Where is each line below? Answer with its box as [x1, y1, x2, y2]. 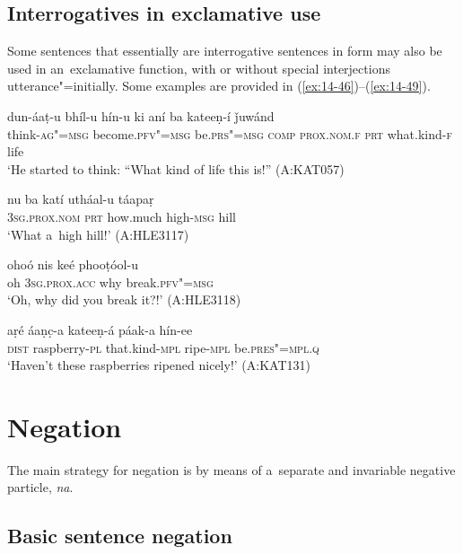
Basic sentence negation [7, 522, 232, 550]
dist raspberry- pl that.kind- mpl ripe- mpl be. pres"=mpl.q [7, 338, 319, 356]
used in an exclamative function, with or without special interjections [7, 58, 390, 77]
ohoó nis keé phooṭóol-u [7, 255, 138, 274]
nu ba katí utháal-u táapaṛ [7, 189, 154, 208]
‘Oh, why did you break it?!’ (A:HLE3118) [7, 290, 241, 309]
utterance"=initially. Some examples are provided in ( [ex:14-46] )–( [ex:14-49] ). [7, 76, 431, 95]
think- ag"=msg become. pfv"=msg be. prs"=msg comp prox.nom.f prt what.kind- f [7, 124, 452, 143]
